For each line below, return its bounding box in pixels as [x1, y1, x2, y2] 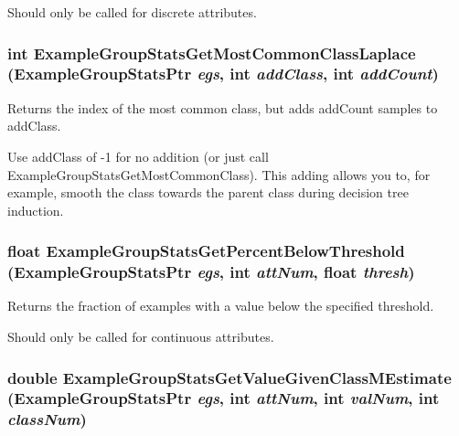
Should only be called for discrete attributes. [7, 3, 257, 21]
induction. [7, 200, 64, 219]
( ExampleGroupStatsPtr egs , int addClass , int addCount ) [7, 62, 439, 85]
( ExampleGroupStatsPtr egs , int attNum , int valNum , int [7, 387, 440, 409]
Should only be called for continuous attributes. [7, 327, 274, 346]
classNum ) [7, 408, 87, 431]
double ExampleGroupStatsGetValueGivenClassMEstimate [7, 366, 452, 388]
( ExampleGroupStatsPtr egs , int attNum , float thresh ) [7, 261, 415, 283]
